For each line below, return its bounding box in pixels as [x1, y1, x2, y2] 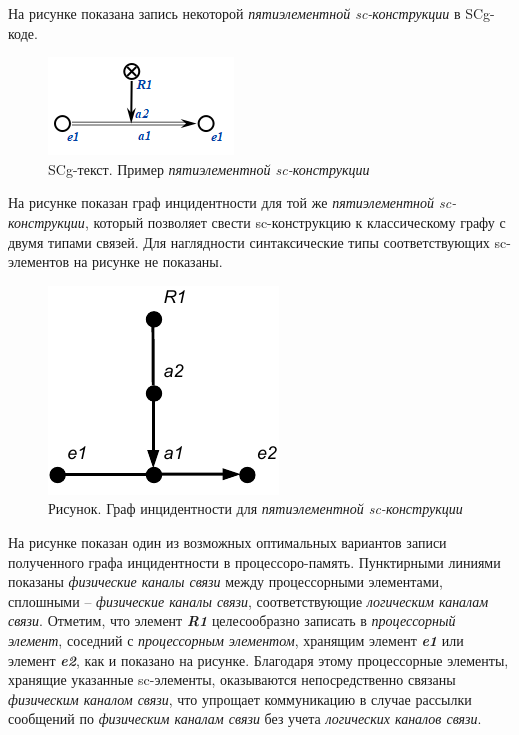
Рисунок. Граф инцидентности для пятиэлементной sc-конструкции [48, 498, 463, 519]
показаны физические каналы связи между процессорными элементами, [8, 571, 443, 592]
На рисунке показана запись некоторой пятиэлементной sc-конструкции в [8, 3, 461, 23]
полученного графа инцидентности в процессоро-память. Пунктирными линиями [8, 551, 501, 572]
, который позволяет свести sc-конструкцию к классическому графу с [84, 211, 506, 232]
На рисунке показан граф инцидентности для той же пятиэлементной [8, 192, 435, 213]
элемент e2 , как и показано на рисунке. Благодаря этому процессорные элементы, [8, 649, 509, 670]
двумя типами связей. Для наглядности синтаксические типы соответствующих [8, 231, 490, 252]
